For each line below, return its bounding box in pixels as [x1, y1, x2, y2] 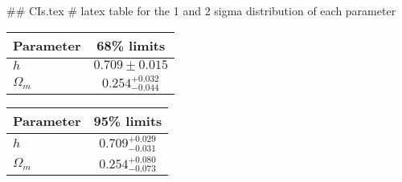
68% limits [96, 35, 166, 55]
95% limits [93, 111, 162, 131]
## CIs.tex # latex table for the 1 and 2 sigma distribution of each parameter [6, 2, 396, 18]
